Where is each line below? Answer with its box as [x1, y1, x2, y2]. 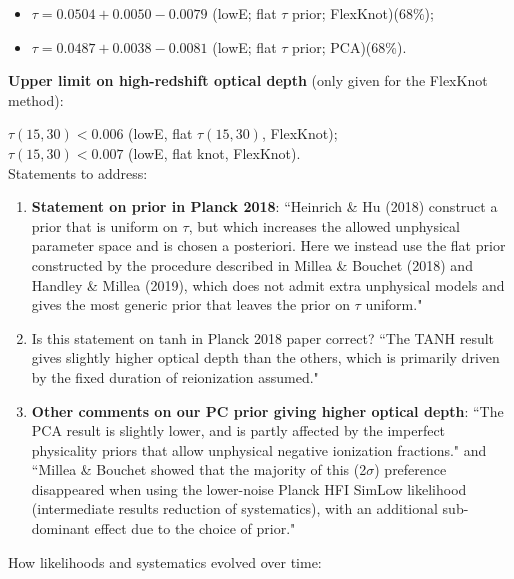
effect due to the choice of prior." [94, 518, 296, 539]
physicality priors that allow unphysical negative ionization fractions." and [31, 439, 487, 460]
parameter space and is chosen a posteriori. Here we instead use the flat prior [31, 235, 506, 256]
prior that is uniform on [31, 215, 178, 236]
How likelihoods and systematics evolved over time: [8, 551, 322, 572]
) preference [374, 459, 447, 480]
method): [8, 89, 64, 110]
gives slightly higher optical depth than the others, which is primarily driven [31, 347, 500, 368]
